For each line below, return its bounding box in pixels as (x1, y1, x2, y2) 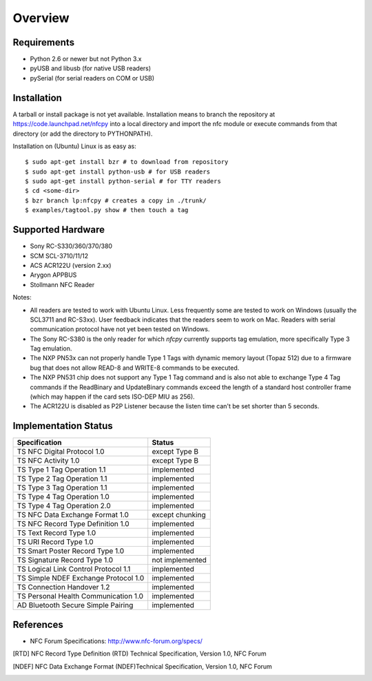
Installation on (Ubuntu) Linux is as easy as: (12, 142, 137, 150)
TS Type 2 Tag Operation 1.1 (17, 474, 107, 483)
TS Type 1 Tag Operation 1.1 (17, 465, 106, 474)
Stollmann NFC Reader (30, 280, 95, 289)
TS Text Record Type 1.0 (17, 528, 96, 538)
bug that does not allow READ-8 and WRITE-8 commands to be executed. (30, 364, 240, 372)
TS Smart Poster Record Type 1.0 (17, 546, 125, 556)
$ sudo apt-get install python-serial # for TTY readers (25, 178, 222, 185)
